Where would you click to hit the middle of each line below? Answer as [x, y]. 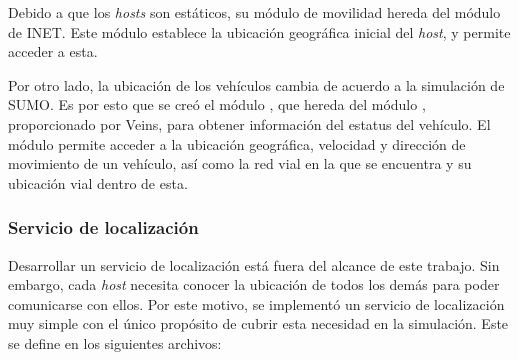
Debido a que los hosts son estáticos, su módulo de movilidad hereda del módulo [254, 12]
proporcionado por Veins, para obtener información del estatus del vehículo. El [249, 123]
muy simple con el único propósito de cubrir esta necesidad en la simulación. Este [258, 323]
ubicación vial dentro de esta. [98, 182]
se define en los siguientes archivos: [115, 342]
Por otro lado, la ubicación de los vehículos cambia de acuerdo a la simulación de [256, 84]
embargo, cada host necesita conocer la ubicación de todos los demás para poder [254, 284]
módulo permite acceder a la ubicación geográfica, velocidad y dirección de [237, 143]
